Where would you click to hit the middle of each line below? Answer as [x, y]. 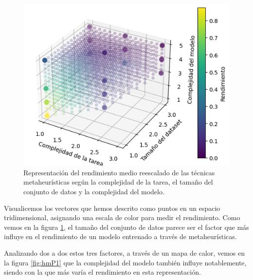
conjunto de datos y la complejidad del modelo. [94, 191]
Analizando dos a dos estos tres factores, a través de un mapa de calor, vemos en [124, 252]
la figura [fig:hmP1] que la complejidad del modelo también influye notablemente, [125, 262]
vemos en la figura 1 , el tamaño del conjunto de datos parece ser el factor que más [126, 227]
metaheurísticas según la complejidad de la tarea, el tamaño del [118, 182]
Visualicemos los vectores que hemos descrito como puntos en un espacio [112, 208]
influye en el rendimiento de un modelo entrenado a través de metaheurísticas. [120, 236]
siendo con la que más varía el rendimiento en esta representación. [102, 272]
